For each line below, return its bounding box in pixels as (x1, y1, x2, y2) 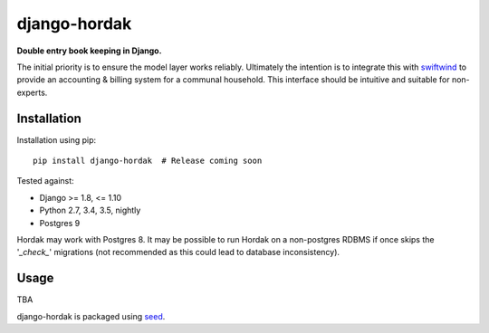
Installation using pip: (16, 134, 97, 145)
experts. (16, 87, 48, 98)
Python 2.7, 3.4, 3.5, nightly (39, 205, 141, 216)
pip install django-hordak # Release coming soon (33, 156, 263, 166)
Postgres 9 (39, 217, 81, 228)
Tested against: (16, 176, 74, 186)
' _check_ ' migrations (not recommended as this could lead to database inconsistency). (16, 247, 340, 258)
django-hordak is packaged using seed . (16, 310, 166, 321)
